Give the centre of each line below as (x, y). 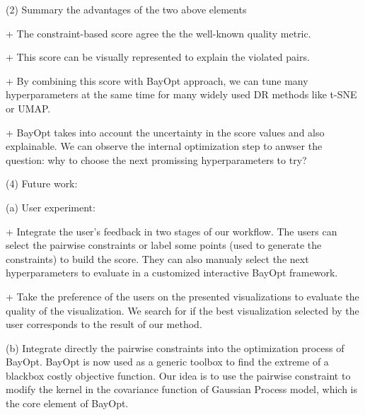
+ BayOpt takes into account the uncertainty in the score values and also (165, 132)
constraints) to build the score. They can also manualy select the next (157, 258)
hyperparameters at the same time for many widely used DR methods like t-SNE (181, 94)
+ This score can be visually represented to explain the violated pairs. (158, 57)
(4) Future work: (42, 183)
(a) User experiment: (51, 207)
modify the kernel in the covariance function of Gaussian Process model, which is (182, 389)
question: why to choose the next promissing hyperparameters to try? (156, 159)
